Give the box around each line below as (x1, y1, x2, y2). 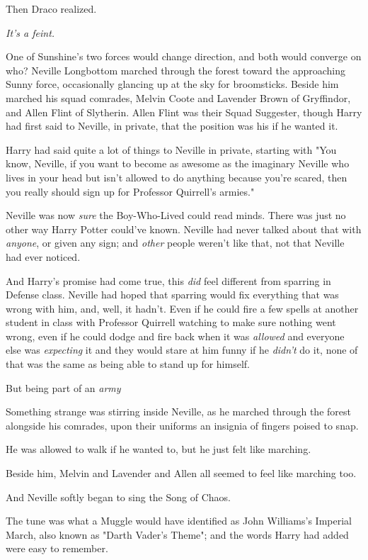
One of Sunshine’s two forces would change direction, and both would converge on (6, 49, 362, 64)
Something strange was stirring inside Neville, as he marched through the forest (6, 404, 351, 419)
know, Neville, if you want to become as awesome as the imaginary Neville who (6, 156, 350, 171)
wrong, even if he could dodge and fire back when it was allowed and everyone (6, 328, 345, 343)
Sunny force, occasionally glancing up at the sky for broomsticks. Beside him (6, 77, 339, 91)
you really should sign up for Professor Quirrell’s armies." (6, 184, 255, 198)
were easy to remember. (6, 541, 108, 556)
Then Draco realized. (6, 1, 97, 16)
